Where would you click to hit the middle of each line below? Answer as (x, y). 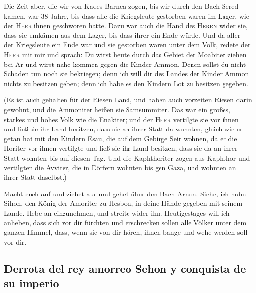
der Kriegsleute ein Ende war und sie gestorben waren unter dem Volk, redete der (127, 45)
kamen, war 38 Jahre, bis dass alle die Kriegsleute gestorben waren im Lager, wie (127, 16)
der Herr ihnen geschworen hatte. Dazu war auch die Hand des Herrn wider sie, (126, 25)
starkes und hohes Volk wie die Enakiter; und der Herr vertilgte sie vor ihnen (121, 119)
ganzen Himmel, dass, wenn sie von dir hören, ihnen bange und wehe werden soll (126, 232)
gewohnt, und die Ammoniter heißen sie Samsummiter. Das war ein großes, (117, 109)
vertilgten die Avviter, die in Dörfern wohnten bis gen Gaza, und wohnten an (120, 167)
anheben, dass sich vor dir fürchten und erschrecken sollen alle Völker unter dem (125, 222)
